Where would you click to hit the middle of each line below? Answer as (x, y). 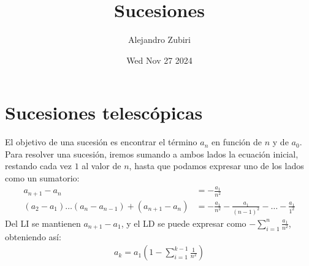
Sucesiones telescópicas (104, 112)
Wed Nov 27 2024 (159, 60)
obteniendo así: (33, 236)
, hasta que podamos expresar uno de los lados (216, 166)
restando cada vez (38, 166)
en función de (237, 142)
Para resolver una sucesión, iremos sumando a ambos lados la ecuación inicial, (152, 154)
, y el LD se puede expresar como (184, 223)
